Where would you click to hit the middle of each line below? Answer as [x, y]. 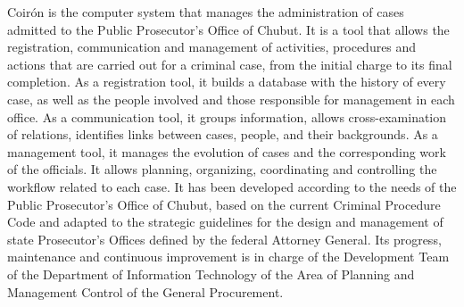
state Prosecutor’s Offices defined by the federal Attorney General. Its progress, [224, 239]
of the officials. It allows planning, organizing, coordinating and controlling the [222, 169]
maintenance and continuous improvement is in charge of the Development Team [228, 257]
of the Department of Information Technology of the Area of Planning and [211, 274]
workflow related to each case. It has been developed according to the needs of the [232, 186]
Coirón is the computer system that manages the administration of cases [206, 12]
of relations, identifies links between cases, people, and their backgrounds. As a [223, 134]
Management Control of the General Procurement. [145, 291]
